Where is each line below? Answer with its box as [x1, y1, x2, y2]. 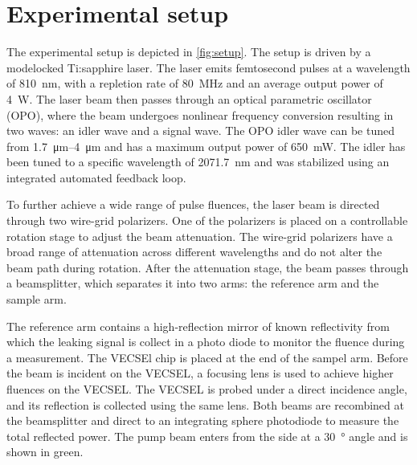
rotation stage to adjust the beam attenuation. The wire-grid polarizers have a [6, 227, 393, 244]
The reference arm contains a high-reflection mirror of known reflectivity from [6, 317, 390, 334]
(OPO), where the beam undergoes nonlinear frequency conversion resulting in [6, 106, 394, 123]
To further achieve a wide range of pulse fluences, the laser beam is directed [6, 196, 380, 213]
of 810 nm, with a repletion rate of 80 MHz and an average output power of [6, 75, 383, 92]
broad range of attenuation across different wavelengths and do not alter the [6, 243, 382, 260]
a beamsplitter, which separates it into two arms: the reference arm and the [6, 275, 379, 292]
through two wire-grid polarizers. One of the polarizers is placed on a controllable [6, 212, 408, 229]
